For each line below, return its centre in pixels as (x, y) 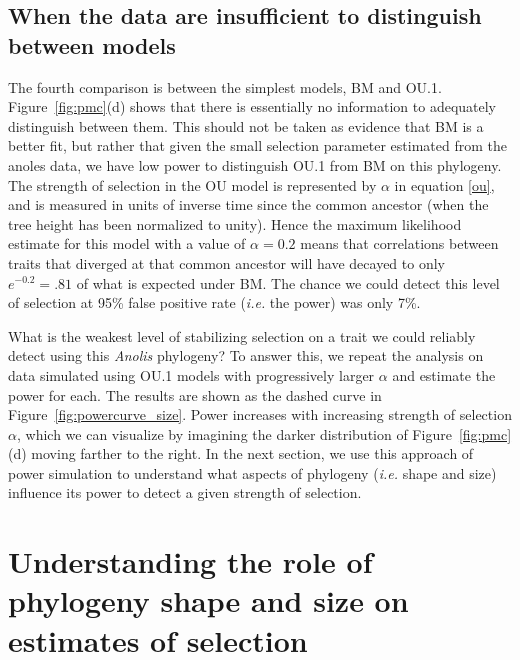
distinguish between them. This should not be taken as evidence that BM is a (246, 125)
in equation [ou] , (444, 184)
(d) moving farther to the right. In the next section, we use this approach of (241, 453)
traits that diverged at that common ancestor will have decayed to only (226, 262)
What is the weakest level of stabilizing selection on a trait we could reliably (242, 335)
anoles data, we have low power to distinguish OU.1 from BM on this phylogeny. (255, 164)
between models (92, 44)
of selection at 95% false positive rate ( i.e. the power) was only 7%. (214, 302)
